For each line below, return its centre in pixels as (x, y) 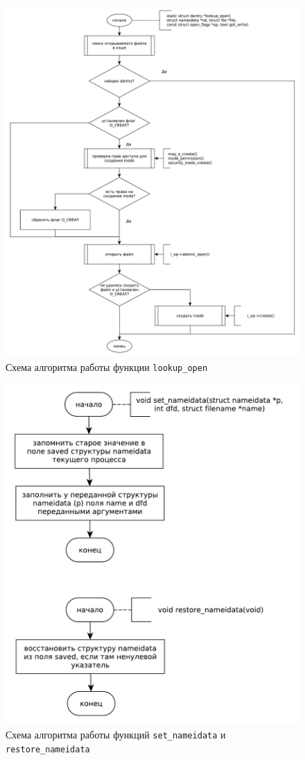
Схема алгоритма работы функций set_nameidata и (116, 735)
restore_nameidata (48, 749)
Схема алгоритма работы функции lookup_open (107, 366)
